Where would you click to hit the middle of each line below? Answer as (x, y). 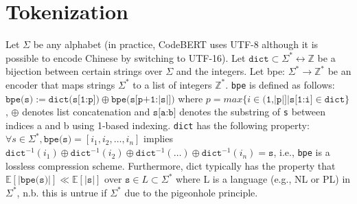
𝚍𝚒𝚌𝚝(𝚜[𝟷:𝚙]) (74, 99)
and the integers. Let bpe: (230, 71)
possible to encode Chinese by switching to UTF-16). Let (126, 57)
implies (158, 138)
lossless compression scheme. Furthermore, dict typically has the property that (171, 165)
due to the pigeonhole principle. (191, 192)
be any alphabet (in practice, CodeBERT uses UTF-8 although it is (176, 44)
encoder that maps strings (60, 84)
